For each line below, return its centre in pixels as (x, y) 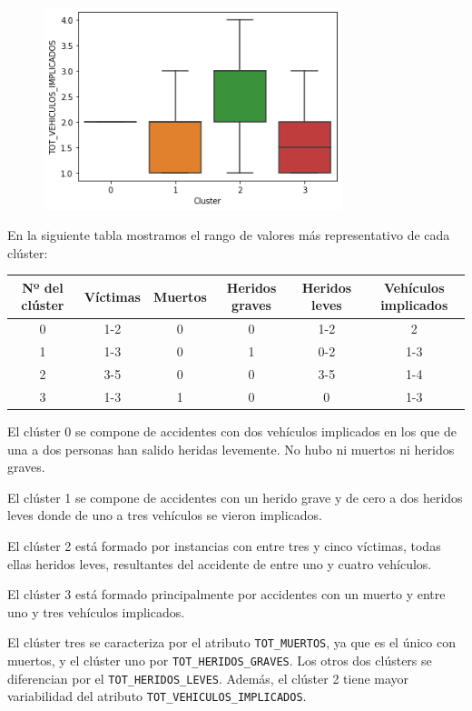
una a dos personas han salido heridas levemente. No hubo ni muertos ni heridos (231, 449)
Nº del (43, 287)
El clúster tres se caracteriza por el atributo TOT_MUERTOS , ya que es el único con (231, 642)
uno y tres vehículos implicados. (96, 611)
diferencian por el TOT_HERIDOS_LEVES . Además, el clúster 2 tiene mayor (208, 678)
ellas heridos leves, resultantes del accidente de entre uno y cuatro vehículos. (220, 563)
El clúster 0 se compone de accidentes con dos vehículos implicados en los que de (232, 431)
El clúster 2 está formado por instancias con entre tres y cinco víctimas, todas (224, 545)
